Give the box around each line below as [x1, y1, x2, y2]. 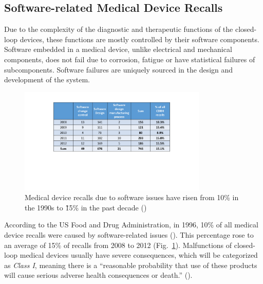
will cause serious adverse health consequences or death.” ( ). [4, 270, 193, 280]
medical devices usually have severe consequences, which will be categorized [20, 250, 258, 260]
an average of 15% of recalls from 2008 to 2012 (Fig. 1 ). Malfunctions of [4, 239, 232, 250]
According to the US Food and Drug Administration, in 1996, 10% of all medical [4, 219, 258, 230]
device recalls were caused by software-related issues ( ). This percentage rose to [4, 229, 254, 240]
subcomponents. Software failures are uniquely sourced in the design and [4, 64, 233, 75]
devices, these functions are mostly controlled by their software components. [20, 33, 259, 44]
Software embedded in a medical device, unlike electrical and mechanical [4, 44, 232, 55]
